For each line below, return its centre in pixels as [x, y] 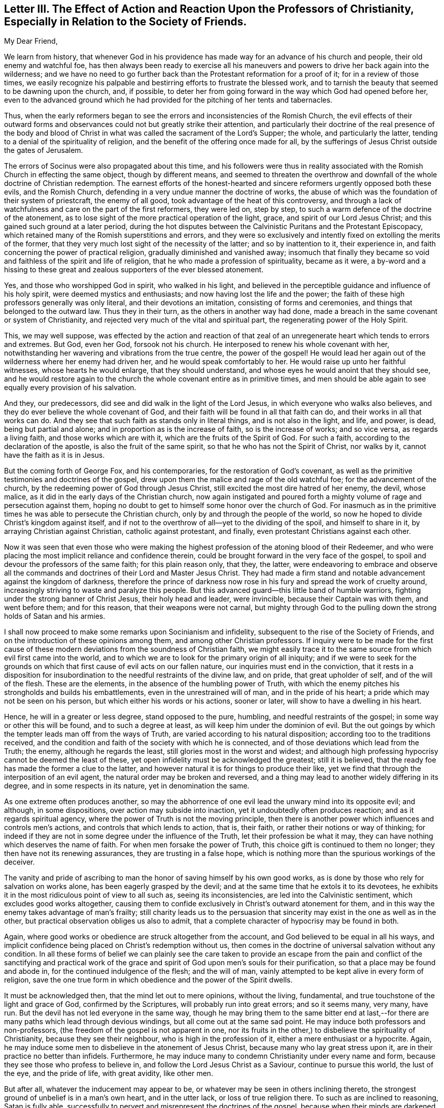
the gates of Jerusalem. [44, 150]
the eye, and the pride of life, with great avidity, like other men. [109, 1073]
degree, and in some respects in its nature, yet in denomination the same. [127, 786]
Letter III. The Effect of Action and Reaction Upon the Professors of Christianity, [209, 9]
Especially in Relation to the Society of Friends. [126, 22]
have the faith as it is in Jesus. [55, 455]
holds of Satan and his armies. [55, 616]
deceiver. [20, 862]
